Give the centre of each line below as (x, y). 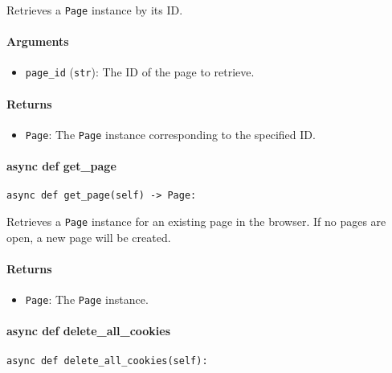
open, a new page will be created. (89, 237)
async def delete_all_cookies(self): (107, 361)
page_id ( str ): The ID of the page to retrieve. (140, 72)
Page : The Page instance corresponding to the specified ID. (170, 134)
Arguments (38, 41)
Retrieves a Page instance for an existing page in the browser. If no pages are (196, 221)
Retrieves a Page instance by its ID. (95, 10)
